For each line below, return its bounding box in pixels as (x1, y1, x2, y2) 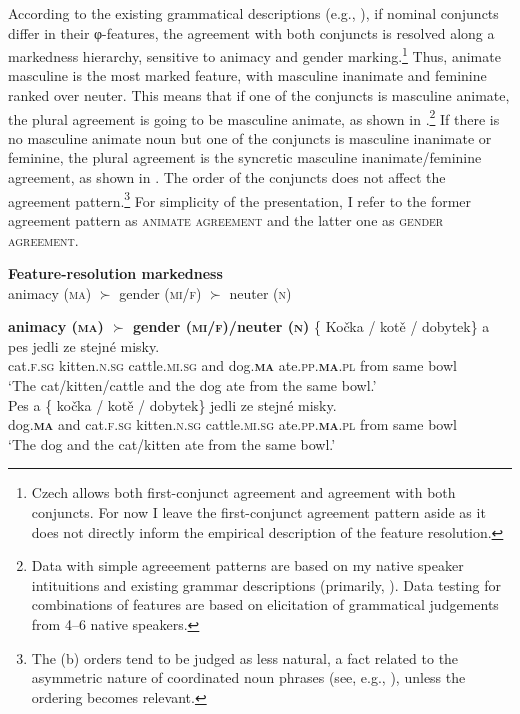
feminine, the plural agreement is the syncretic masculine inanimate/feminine (8, 147, 482, 168)
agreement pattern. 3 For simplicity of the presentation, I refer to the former (8, 187, 472, 211)
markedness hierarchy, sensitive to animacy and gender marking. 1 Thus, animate (8, 43, 501, 66)
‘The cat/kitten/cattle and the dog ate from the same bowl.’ (8, 375, 377, 396)
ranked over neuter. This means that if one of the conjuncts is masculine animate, (8, 85, 510, 106)
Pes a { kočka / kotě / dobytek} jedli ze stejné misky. (8, 394, 337, 415)
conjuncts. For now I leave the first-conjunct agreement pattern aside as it (31, 502, 486, 523)
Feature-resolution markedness (8, 263, 223, 284)
